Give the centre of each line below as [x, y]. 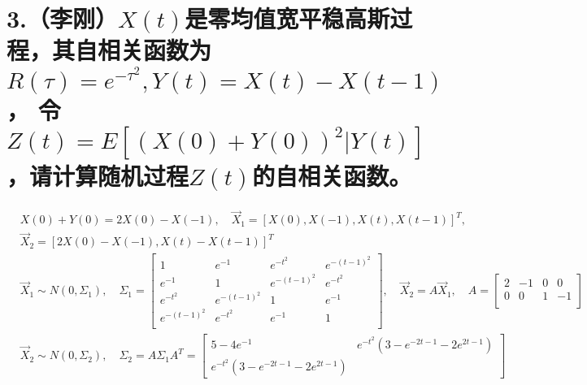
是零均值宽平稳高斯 [287, 18]
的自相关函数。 [332, 176]
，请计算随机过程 [98, 176]
